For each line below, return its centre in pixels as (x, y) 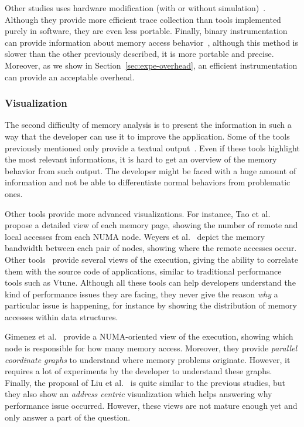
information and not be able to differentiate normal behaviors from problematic (148, 182)
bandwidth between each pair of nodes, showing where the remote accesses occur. (151, 248)
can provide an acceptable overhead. (70, 77)
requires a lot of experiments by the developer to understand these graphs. (139, 371)
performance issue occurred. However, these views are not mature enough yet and (151, 406)
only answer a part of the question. (68, 417)
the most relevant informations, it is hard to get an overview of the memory (141, 159)
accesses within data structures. (62, 316)
